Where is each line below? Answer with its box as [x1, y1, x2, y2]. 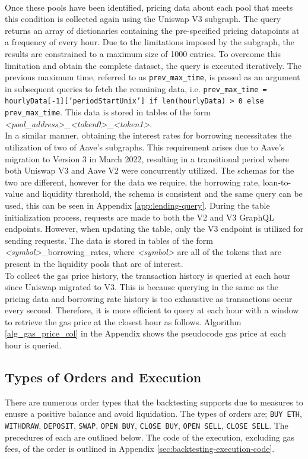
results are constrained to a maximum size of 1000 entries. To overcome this [5, 47, 281, 59]
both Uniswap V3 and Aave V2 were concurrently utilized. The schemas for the [5, 164, 294, 177]
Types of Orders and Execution [5, 368, 202, 386]
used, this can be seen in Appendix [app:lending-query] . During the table [5, 199, 270, 211]
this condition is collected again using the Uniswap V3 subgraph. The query [5, 12, 281, 25]
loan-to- [262, 175, 291, 188]
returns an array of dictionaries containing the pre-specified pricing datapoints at [5, 24, 300, 36]
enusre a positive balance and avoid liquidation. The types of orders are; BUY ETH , [5, 407, 302, 420]
